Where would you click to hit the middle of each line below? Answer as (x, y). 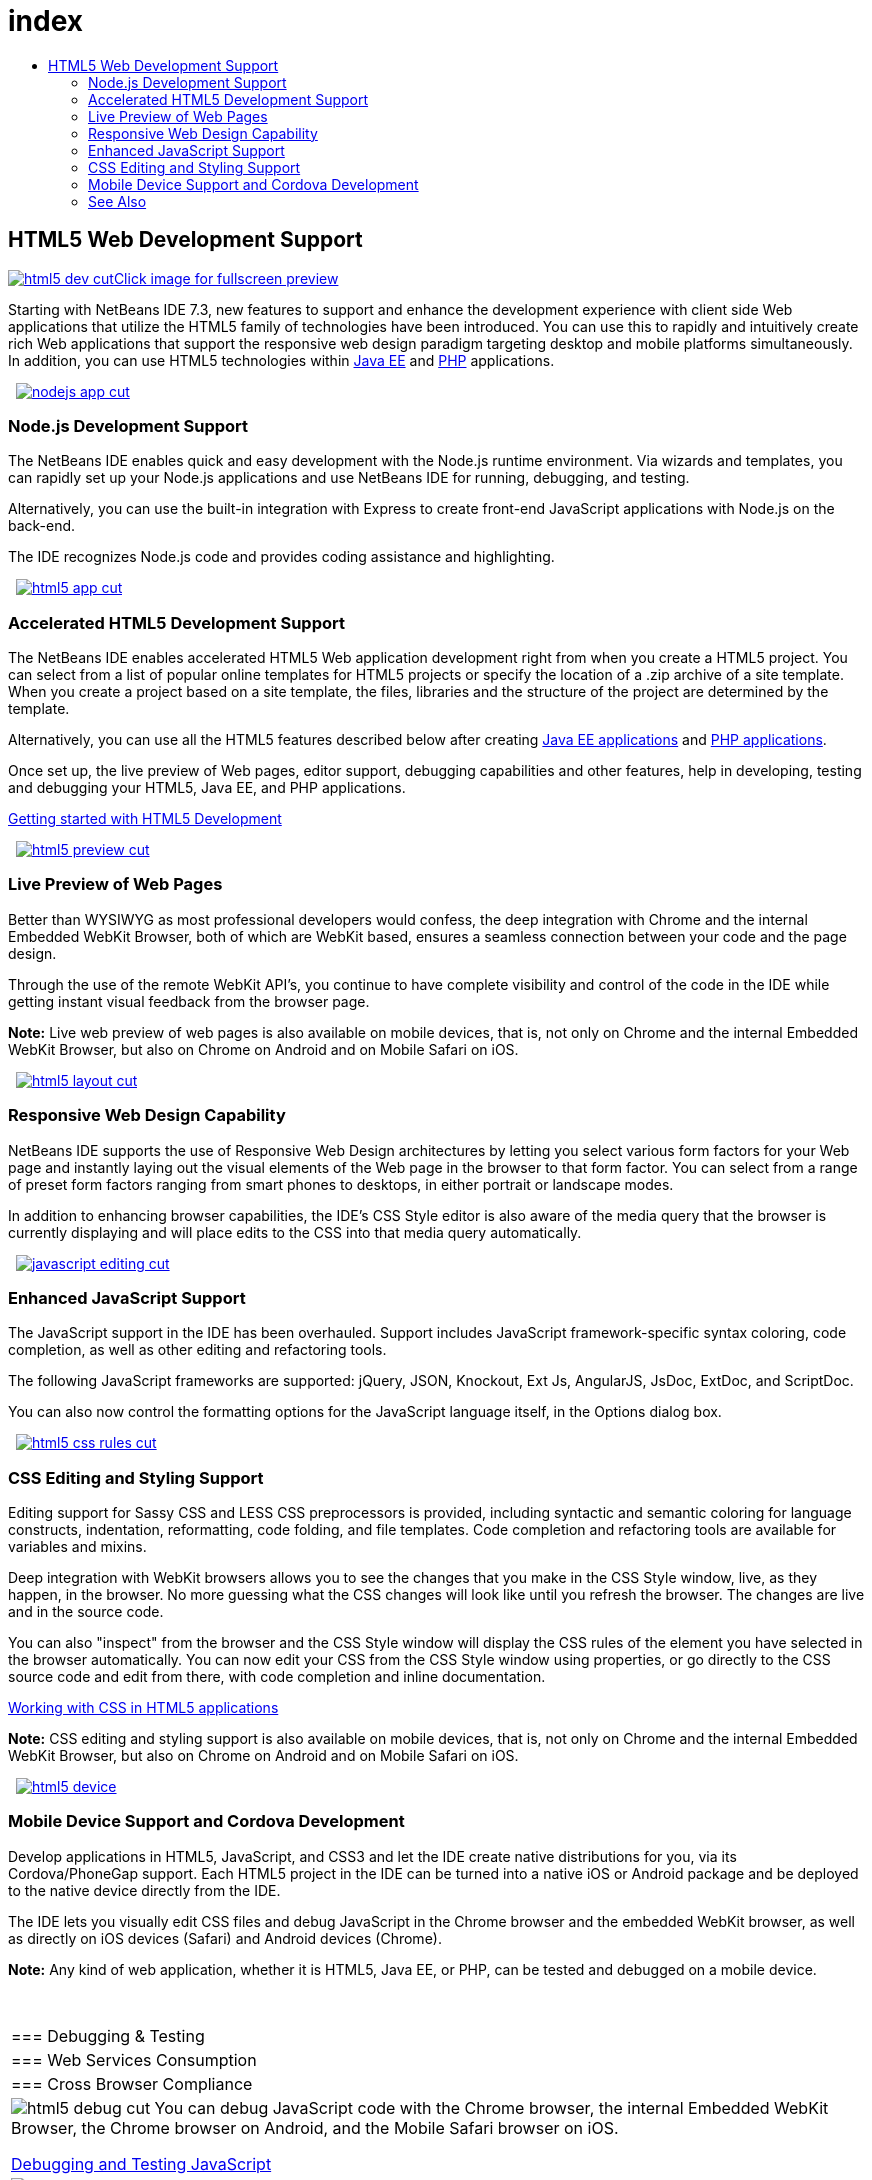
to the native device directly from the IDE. (144, 1890)
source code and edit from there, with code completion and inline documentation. (277, 1677)
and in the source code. (86, 1612)
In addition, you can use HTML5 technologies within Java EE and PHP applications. (281, 360)
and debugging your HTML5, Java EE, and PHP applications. (207, 788)
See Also (117, 201)
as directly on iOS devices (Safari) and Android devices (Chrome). (225, 1938)
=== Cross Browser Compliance (132, 2083)
